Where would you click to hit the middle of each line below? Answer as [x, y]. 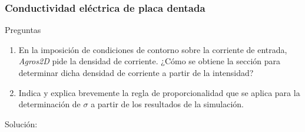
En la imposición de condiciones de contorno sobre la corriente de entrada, [153, 49]
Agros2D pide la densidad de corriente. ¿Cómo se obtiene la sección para [150, 61]
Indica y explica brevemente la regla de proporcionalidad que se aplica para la [159, 92]
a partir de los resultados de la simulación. [167, 104]
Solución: [21, 123]
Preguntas [23, 30]
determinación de [49, 104]
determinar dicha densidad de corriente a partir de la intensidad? [136, 72]
